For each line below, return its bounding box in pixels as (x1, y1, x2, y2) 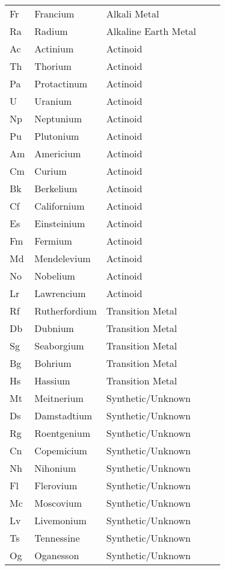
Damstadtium (34, 409, 93, 422)
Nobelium (34, 269, 75, 283)
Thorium (34, 59, 72, 73)
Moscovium (34, 496, 82, 510)
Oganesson (34, 548, 79, 562)
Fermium (34, 234, 72, 248)
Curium (34, 164, 67, 178)
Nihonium (34, 461, 76, 475)
